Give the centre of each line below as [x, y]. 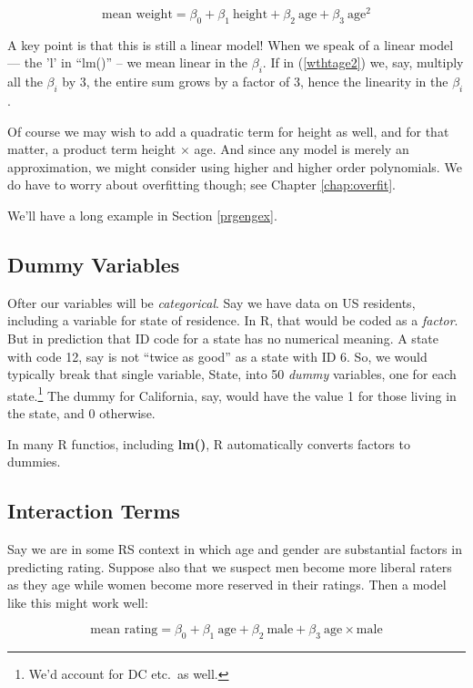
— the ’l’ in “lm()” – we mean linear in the [128, 62]
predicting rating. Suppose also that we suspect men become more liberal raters [230, 566]
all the [25, 82]
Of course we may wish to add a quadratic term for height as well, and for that [228, 131]
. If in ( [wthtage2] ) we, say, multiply [363, 62]
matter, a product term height [92, 149]
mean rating [124, 630]
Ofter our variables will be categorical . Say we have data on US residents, [211, 302]
